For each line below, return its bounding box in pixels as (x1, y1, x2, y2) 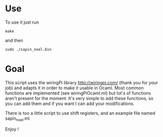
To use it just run (5, 19, 39, 25)
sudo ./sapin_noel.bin (5, 47, 52, 52)
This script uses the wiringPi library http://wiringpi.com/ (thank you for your (5, 79, 159, 85)
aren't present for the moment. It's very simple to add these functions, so (5, 95, 154, 101)
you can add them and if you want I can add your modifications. (5, 101, 134, 106)
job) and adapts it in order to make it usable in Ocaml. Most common (5, 85, 144, 91)
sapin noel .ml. (5, 115, 31, 122)
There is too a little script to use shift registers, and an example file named (5, 110, 156, 116)
